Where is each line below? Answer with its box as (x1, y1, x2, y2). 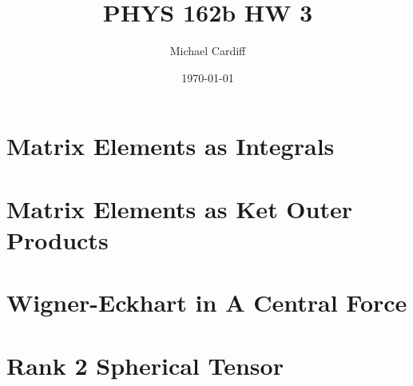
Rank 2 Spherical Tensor (6, 348, 284, 381)
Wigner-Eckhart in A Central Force (6, 286, 407, 319)
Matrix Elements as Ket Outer (6, 192, 352, 225)
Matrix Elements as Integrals (6, 129, 335, 162)
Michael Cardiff (169, 42, 246, 59)
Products (6, 223, 109, 256)
